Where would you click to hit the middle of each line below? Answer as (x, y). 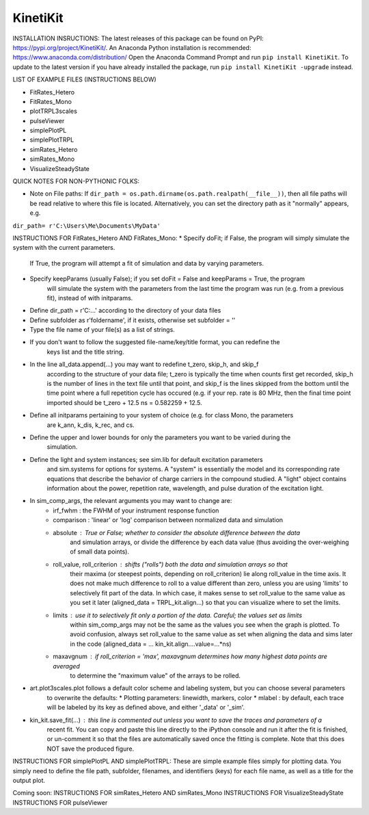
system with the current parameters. (64, 248)
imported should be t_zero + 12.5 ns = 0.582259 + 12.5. (124, 402)
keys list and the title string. (85, 352)
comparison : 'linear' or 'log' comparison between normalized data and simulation (168, 520)
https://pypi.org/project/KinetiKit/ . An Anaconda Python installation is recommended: (132, 47)
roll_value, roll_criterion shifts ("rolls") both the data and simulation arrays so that (170, 564)
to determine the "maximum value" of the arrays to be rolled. (155, 675)
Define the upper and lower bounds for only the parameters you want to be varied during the (160, 437)
